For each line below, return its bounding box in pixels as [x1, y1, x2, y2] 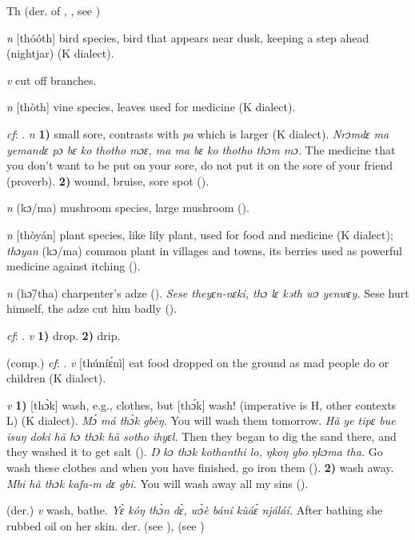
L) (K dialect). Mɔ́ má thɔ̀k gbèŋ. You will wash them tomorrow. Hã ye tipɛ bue [6, 412, 396, 429]
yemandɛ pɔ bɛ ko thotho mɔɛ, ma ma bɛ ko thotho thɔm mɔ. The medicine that [6, 141, 396, 158]
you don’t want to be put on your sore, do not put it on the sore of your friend [6, 157, 393, 174]
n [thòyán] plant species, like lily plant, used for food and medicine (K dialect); [6, 226, 393, 242]
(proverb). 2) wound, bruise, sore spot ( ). [6, 172, 209, 189]
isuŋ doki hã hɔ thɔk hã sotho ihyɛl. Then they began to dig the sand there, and [6, 427, 397, 444]
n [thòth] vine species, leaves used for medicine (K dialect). [6, 98, 296, 115]
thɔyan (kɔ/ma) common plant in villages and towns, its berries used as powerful [6, 242, 403, 258]
